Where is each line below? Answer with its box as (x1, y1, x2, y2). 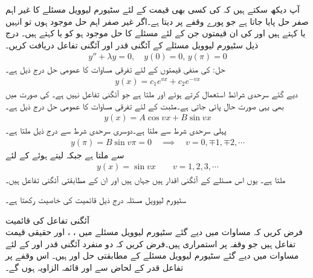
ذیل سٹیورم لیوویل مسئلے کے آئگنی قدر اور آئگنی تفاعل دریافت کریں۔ (5, 38, 259, 51)
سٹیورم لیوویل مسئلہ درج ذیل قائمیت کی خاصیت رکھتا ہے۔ (5, 193, 186, 206)
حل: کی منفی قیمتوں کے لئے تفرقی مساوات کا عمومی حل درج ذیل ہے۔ (5, 63, 225, 76)
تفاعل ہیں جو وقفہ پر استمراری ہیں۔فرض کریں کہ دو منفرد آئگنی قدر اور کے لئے (5, 237, 296, 250)
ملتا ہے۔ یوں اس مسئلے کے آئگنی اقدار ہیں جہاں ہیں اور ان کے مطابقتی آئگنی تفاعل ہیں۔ (5, 173, 286, 186)
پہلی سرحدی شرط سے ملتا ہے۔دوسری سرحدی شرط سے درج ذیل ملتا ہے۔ (5, 124, 227, 137)
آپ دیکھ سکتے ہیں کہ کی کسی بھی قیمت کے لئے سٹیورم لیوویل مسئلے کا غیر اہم (5, 3, 300, 15)
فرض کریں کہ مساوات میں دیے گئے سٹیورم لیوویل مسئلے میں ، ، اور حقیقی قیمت (5, 225, 303, 238)
